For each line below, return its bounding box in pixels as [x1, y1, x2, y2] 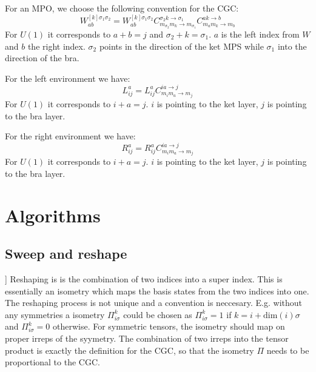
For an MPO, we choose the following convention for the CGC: [5, 2, 239, 14]
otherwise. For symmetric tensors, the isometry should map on [52, 320, 285, 333]
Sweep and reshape [5, 244, 127, 263]
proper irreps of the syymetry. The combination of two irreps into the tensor [5, 332, 289, 345]
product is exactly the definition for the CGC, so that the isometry [5, 344, 254, 356]
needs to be [266, 344, 309, 356]
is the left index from [221, 27, 300, 40]
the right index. [27, 39, 86, 52]
